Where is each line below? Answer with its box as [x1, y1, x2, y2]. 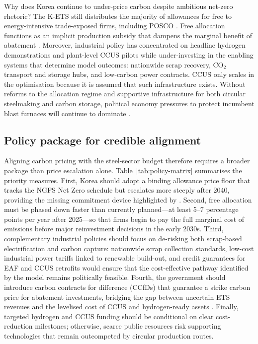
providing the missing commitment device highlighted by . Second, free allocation [4, 194, 252, 205]
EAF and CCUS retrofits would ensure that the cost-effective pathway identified [4, 262, 249, 273]
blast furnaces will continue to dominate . [4, 108, 131, 118]
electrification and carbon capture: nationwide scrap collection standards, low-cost [4, 243, 254, 253]
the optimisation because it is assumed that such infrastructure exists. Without [4, 78, 246, 89]
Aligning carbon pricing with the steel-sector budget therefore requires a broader [4, 155, 250, 166]
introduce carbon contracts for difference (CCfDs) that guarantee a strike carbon [4, 282, 251, 292]
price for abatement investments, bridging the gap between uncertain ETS [4, 291, 230, 302]
